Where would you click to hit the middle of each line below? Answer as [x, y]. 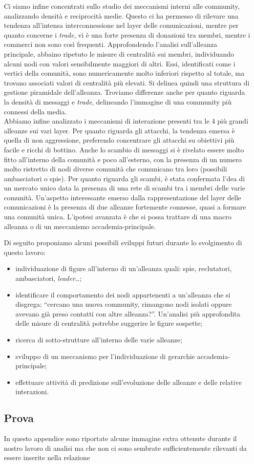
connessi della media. [35, 111]
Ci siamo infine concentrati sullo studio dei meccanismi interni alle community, [122, 6]
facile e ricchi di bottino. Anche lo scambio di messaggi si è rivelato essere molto [124, 149]
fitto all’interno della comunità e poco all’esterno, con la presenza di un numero [123, 159]
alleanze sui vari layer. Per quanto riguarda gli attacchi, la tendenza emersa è [119, 130]
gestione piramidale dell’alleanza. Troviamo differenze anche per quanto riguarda [125, 92]
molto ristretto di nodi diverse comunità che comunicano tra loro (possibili [116, 169]
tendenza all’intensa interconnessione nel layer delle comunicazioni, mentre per [121, 25]
